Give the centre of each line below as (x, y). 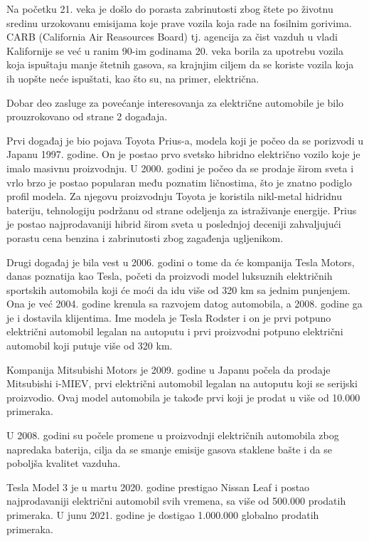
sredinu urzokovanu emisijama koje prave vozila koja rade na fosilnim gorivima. (179, 22)
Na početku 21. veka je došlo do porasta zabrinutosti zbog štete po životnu (170, 9)
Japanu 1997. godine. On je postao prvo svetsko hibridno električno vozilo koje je (183, 154)
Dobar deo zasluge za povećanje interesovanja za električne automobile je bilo (175, 102)
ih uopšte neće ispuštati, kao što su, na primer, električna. (133, 78)
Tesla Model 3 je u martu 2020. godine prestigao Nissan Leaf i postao (158, 487)
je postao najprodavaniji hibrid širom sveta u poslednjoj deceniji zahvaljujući (174, 224)
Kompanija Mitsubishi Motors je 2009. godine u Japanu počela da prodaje (169, 369)
